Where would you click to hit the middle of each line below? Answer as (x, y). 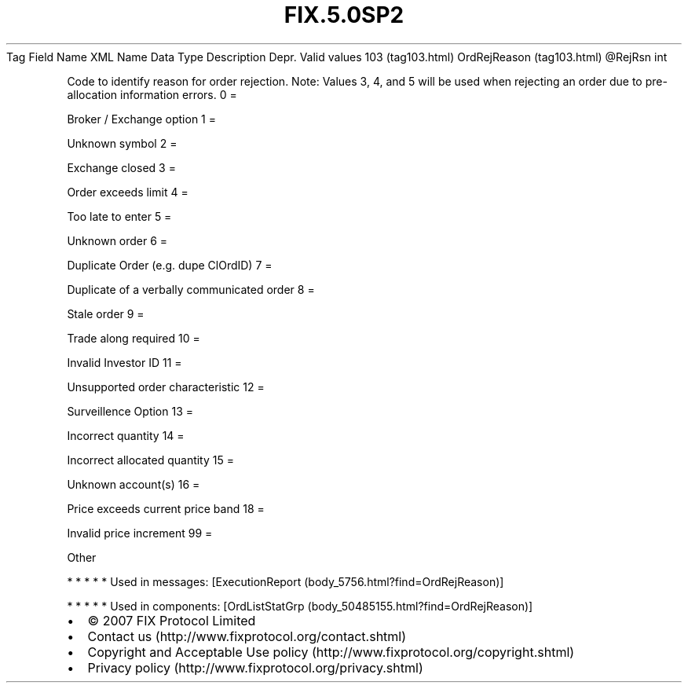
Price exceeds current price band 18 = (166, 508)
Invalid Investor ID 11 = (124, 362)
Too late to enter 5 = (119, 216)
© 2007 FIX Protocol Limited (172, 620)
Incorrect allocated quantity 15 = (150, 460)
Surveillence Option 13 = (130, 411)
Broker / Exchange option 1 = (141, 119)
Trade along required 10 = (134, 338)
